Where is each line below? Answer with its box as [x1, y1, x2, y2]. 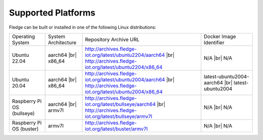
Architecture [48, 39, 76, 46]
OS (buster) [12, 125, 39, 132]
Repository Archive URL [85, 36, 140, 43]
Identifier [204, 39, 225, 46]
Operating [12, 33, 35, 40]
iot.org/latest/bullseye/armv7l [85, 113, 152, 120]
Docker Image [204, 33, 236, 40]
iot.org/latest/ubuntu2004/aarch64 [85, 76, 165, 83]
